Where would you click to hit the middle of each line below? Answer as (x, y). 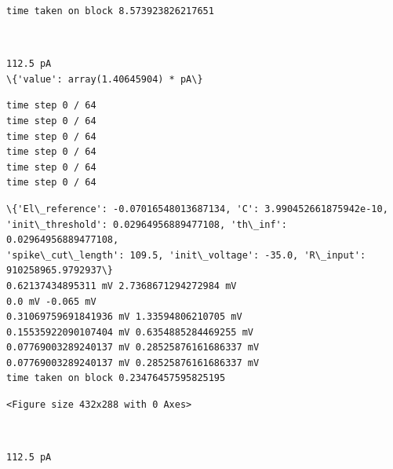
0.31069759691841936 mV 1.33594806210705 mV (124, 317)
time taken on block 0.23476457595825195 (116, 378)
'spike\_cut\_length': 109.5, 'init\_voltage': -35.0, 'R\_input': (186, 255)
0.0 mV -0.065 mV (51, 301)
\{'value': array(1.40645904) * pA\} (105, 79)
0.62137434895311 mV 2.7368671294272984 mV (122, 286)
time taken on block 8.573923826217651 (110, 11)
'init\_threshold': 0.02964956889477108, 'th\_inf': (147, 224)
